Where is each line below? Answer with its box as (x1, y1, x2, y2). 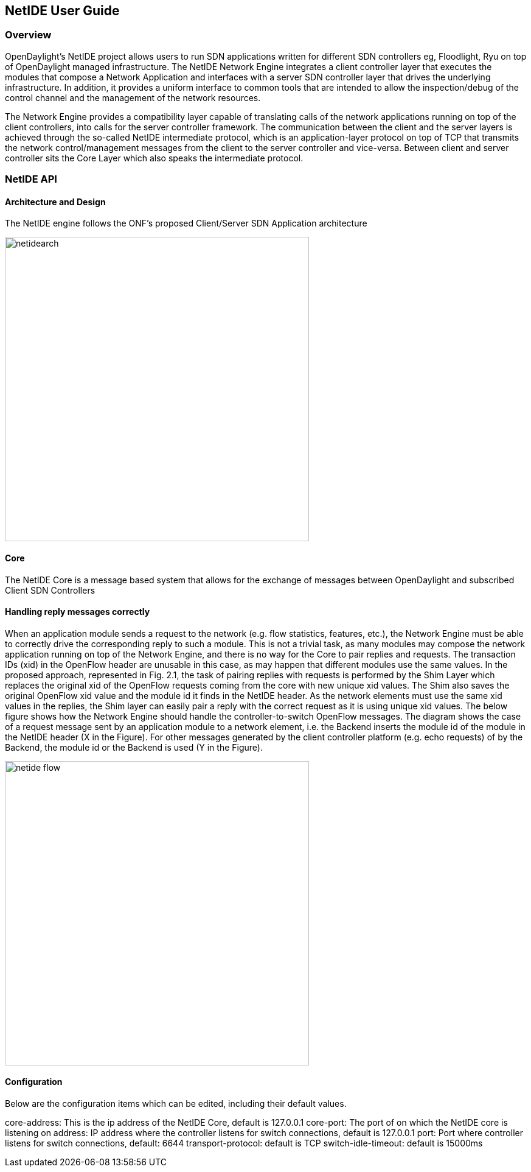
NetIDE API (5, 173, 57, 186)
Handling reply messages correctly (5, 606, 150, 617)
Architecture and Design (5, 196, 106, 207)
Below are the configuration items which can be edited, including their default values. (5, 1098, 347, 1109)
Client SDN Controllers (5, 584, 95, 595)
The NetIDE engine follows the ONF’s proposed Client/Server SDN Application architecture (5, 218, 367, 229)
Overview (5, 29, 52, 41)
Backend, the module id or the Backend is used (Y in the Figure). (5, 742, 263, 753)
